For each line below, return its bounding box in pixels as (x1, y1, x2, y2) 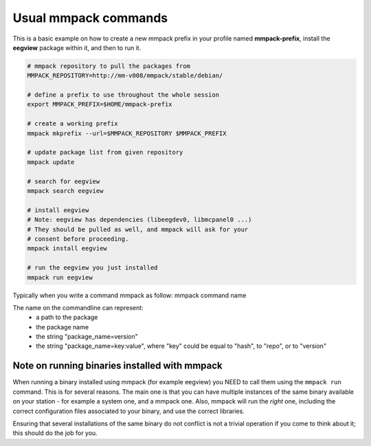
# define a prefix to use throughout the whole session (27, 91, 220, 99)
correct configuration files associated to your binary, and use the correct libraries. (12, 407, 245, 415)
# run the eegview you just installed (27, 264, 158, 272)
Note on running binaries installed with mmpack (12, 360, 223, 372)
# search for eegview (27, 177, 100, 185)
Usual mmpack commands (12, 10, 168, 25)
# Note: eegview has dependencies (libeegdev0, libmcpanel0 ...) (27, 216, 252, 224)
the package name (36, 322, 89, 331)
